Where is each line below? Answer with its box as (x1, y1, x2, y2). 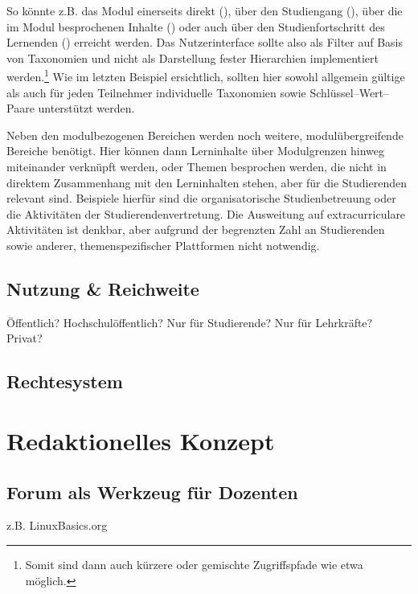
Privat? (6, 330, 43, 346)
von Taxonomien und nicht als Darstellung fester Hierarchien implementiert (6, 49, 379, 66)
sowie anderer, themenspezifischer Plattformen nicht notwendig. (6, 236, 320, 253)
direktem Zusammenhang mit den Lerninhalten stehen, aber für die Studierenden (6, 174, 407, 190)
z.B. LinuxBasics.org (6, 517, 108, 534)
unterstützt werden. (38, 100, 135, 117)
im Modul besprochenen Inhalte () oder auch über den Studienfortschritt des (6, 18, 385, 35)
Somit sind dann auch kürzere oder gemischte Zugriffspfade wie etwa (25, 555, 363, 572)
